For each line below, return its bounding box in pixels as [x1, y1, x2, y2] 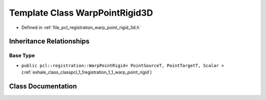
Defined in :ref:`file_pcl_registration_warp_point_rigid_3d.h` [21, 25, 141, 30]
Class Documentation [9, 82, 77, 90]
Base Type [9, 52, 35, 59]
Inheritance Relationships [9, 37, 90, 46]
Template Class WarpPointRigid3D [9, 7, 153, 18]
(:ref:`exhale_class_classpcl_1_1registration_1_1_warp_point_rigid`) [21, 69, 152, 75]
